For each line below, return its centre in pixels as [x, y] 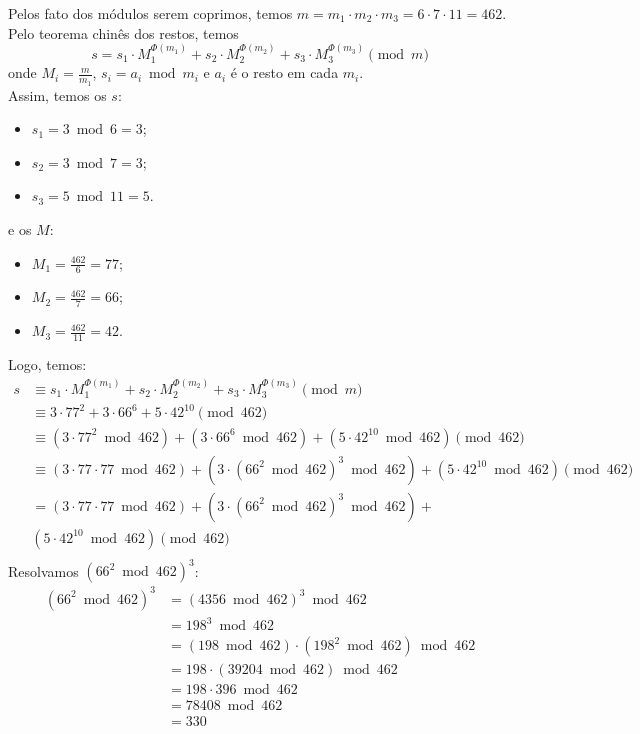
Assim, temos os [57, 94]
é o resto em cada [284, 72]
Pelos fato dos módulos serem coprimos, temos [150, 13]
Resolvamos [43, 570]
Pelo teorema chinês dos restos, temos [123, 32]
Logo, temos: [47, 364]
